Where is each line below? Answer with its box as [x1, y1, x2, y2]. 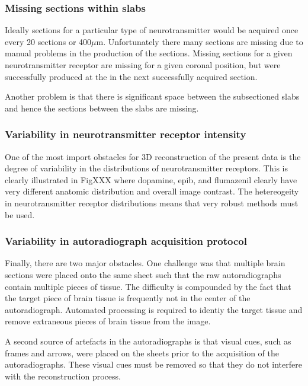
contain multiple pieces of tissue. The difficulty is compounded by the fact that [5, 280, 291, 292]
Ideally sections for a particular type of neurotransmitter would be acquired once [5, 24, 299, 36]
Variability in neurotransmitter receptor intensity [5, 127, 246, 142]
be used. [5, 208, 35, 221]
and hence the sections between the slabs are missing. [5, 101, 199, 114]
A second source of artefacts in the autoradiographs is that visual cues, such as [5, 334, 291, 347]
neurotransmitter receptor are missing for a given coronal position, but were [5, 59, 281, 71]
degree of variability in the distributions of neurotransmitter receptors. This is [5, 162, 288, 174]
